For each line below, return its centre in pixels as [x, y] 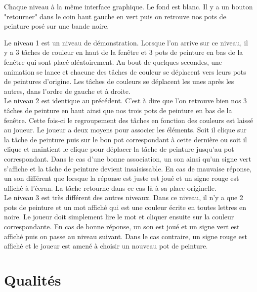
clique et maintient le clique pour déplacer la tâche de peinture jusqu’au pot [119, 149]
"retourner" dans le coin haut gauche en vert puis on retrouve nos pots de [115, 16]
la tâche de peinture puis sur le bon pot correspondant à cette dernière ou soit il [126, 139]
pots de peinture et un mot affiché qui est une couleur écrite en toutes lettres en [125, 207]
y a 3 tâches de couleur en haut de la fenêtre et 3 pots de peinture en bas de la [124, 52]
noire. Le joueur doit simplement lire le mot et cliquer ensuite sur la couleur [119, 217]
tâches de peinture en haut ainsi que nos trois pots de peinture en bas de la [118, 110]
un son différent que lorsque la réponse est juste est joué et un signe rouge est [122, 178]
